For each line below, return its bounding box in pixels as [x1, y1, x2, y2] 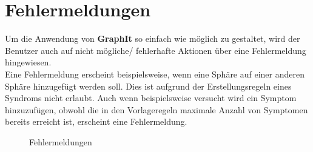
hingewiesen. [5, 56, 52, 68]
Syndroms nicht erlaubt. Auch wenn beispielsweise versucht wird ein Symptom [5, 91, 297, 104]
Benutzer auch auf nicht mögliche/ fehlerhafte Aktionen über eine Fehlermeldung [5, 44, 306, 56]
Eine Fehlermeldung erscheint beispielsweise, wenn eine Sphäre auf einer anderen [5, 67, 305, 80]
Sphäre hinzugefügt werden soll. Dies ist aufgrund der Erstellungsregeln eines [5, 79, 292, 92]
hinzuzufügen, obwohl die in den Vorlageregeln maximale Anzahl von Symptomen [5, 103, 308, 116]
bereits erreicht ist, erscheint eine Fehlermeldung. [5, 115, 187, 128]
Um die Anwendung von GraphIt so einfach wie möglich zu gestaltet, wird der [5, 32, 300, 45]
